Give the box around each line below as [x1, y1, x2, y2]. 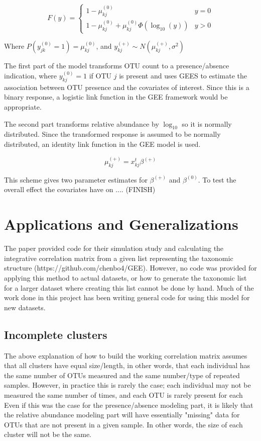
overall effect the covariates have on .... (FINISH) [4, 184, 156, 195]
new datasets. [4, 302, 46, 312]
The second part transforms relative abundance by [4, 118, 159, 129]
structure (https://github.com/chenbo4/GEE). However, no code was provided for [4, 262, 257, 273]
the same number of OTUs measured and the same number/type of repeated [4, 370, 240, 380]
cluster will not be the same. [4, 429, 92, 439]
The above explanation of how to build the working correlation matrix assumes [4, 350, 247, 361]
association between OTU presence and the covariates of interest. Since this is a [4, 81, 249, 92]
